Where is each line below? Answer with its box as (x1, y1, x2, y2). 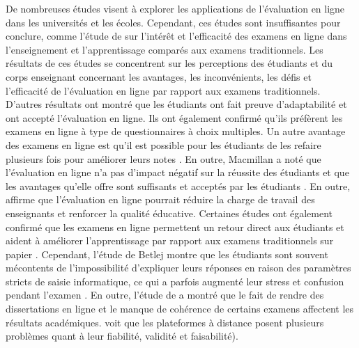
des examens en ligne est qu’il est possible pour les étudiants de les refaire (6, 137, 321, 152)
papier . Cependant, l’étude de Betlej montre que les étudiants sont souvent (6, 246, 328, 261)
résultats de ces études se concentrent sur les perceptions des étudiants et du (6, 56, 333, 70)
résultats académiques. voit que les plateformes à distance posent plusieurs (6, 315, 324, 329)
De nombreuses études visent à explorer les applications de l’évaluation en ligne (6, 1, 345, 15)
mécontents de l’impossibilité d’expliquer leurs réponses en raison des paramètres (6, 260, 351, 275)
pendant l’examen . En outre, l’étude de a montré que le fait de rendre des (6, 287, 324, 302)
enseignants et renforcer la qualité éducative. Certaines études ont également (6, 205, 333, 220)
